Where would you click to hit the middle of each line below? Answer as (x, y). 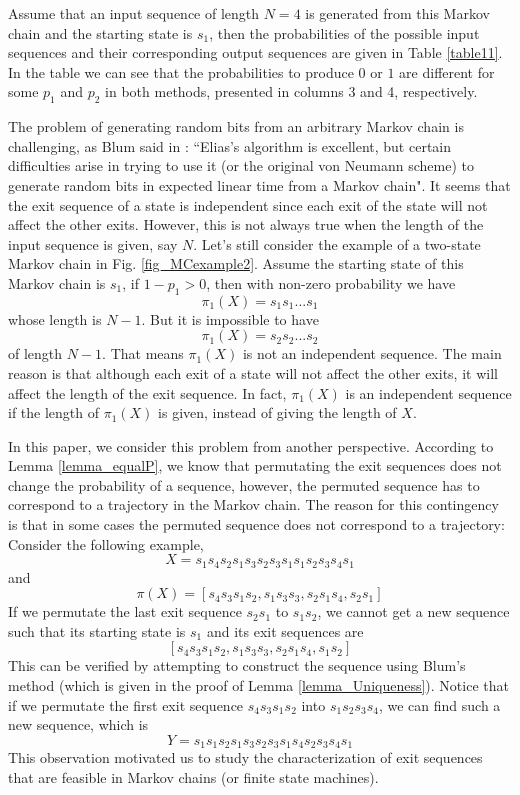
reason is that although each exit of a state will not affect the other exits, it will (253, 372)
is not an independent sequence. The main (372, 353)
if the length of (54, 412)
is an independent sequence (428, 392)
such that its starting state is (97, 630)
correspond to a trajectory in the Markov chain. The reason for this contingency (253, 504)
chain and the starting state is (100, 32)
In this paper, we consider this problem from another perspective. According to (251, 445)
